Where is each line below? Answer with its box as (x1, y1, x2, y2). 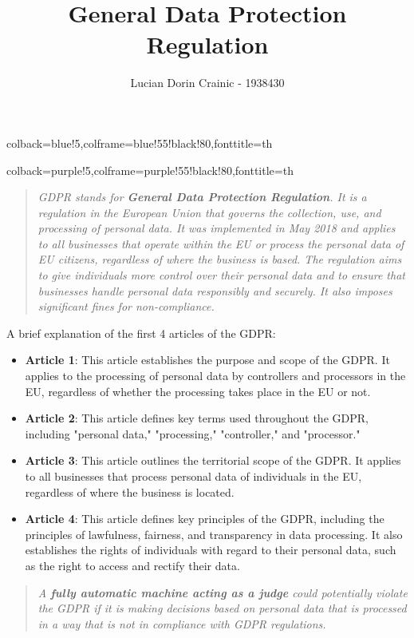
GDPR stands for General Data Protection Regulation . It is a (37, 188, 367, 205)
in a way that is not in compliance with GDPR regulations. (37, 615, 326, 632)
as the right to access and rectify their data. (25, 557, 240, 573)
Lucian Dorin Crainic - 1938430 (130, 74, 285, 91)
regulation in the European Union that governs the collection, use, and (37, 204, 381, 220)
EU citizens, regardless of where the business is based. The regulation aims (37, 251, 402, 267)
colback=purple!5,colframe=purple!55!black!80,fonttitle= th (6, 161, 294, 178)
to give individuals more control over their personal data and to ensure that (37, 267, 405, 283)
